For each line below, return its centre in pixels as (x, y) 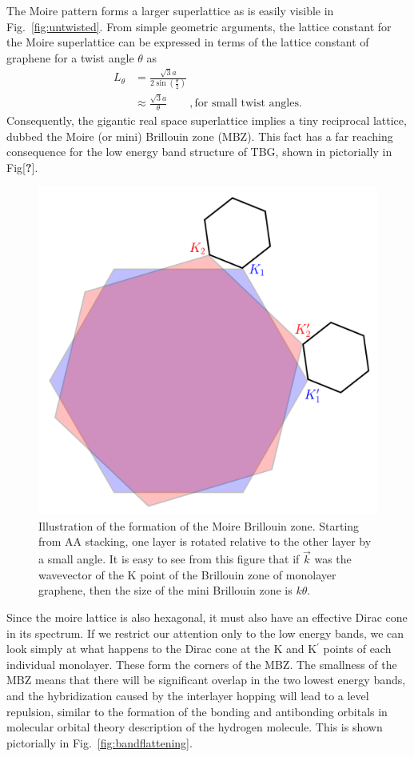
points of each (357, 649)
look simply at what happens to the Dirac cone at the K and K (162, 649)
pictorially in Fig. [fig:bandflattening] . (100, 742)
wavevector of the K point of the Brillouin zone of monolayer (187, 574)
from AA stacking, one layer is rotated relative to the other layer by (205, 541)
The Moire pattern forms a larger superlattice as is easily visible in (170, 10)
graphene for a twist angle (70, 57)
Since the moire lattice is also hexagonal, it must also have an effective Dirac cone (207, 617)
